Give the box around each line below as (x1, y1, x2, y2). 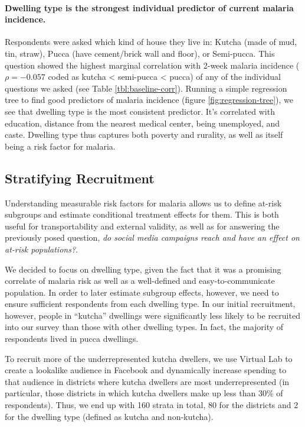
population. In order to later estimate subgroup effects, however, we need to (5, 286, 279, 298)
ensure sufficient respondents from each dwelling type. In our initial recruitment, (5, 297, 296, 310)
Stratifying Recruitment (5, 169, 155, 187)
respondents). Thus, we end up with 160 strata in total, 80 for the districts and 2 (5, 399, 299, 411)
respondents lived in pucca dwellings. (5, 332, 139, 345)
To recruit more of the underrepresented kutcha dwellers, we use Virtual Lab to (5, 352, 293, 364)
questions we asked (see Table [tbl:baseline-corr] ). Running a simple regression (5, 82, 287, 94)
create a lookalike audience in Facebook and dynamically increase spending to (5, 364, 287, 376)
